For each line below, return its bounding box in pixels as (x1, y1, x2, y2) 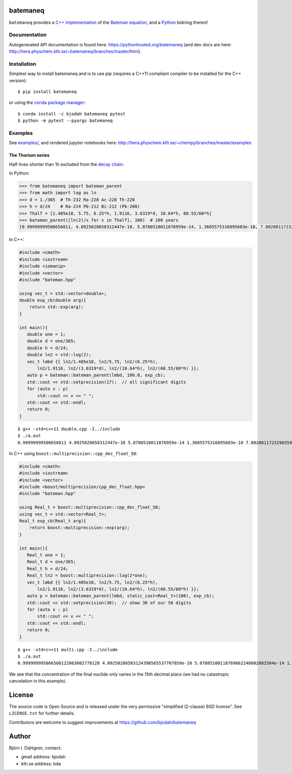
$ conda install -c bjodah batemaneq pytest (18, 111, 126, 116)
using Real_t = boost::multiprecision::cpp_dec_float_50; (19, 505, 161, 510)
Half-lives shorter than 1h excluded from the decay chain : (9, 161, 124, 167)
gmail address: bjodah (21, 754, 66, 760)
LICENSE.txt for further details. (9, 710, 75, 716)
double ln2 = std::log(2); (27, 352, 91, 358)
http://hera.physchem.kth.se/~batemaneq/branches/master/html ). (9, 49, 142, 55)
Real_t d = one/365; (27, 559, 76, 565)
